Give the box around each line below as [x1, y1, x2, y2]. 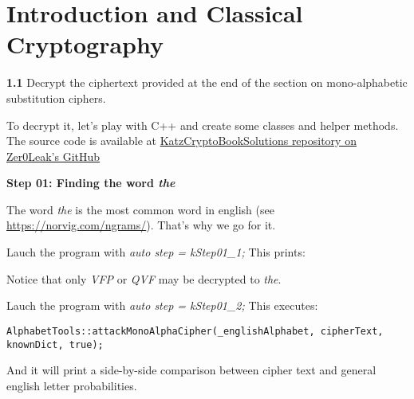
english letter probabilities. [6, 377, 137, 393]
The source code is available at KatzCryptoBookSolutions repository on [6, 132, 357, 149]
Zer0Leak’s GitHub [6, 147, 101, 164]
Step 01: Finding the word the [6, 174, 175, 191]
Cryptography [6, 28, 164, 61]
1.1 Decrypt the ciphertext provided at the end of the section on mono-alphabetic [6, 74, 408, 91]
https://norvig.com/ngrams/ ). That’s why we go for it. [6, 217, 276, 233]
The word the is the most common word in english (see [6, 201, 274, 217]
